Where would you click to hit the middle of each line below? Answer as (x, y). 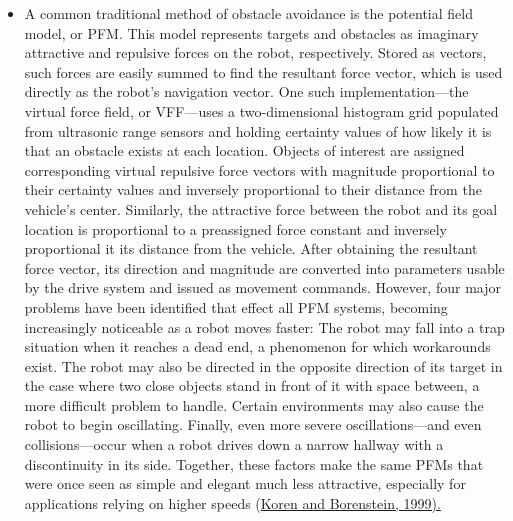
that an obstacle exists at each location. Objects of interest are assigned (244, 150)
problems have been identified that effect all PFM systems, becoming (236, 306)
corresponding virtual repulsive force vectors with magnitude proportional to (259, 169)
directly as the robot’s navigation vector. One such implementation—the (246, 91)
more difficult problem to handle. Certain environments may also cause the (254, 404)
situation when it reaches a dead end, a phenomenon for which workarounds (257, 346)
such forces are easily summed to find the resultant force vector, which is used (263, 71)
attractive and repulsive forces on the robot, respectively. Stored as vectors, (255, 52)
